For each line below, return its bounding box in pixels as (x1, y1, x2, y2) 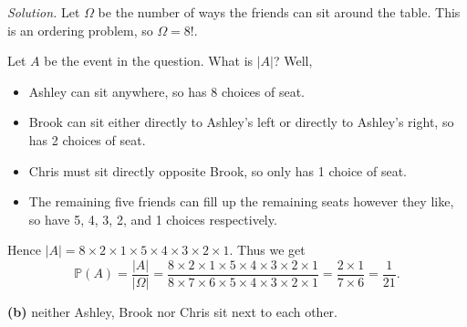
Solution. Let (7, 3, 80, 21)
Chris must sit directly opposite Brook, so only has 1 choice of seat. (28, 161, 407, 180)
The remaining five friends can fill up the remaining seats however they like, (28, 192, 454, 211)
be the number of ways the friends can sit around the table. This (98, 3, 461, 21)
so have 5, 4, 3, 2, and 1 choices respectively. (28, 209, 277, 228)
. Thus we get (229, 240, 306, 259)
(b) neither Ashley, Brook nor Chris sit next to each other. (7, 302, 337, 321)
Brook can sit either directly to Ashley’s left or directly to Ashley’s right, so (28, 112, 454, 132)
